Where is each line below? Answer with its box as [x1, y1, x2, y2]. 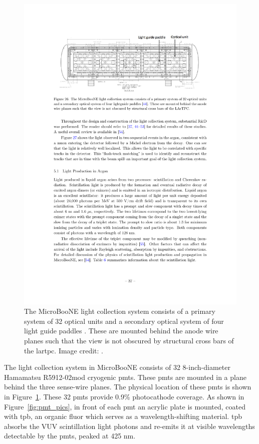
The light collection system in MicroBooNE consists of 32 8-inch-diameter [4, 362, 230, 372]
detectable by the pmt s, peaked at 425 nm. [4, 430, 136, 441]
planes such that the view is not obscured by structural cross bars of [24, 335, 234, 346]
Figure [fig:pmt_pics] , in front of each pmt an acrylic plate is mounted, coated [4, 401, 245, 411]
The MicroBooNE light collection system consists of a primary [24, 306, 215, 316]
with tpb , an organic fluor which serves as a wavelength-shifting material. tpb [4, 411, 242, 421]
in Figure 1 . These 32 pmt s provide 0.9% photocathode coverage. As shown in [4, 391, 244, 402]
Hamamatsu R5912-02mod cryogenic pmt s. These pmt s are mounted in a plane [4, 371, 246, 382]
